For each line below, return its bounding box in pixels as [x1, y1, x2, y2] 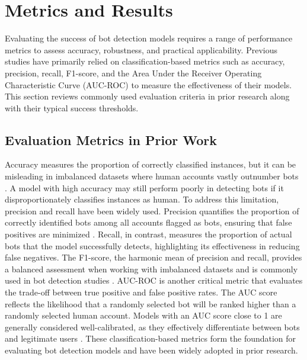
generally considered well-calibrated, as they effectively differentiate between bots [5, 320, 300, 333]
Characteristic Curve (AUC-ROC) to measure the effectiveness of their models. [5, 78, 292, 91]
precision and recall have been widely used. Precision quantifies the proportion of [5, 204, 299, 217]
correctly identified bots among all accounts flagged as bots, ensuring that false [5, 216, 292, 229]
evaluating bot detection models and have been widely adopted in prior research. [5, 343, 298, 356]
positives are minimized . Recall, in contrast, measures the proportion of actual [5, 228, 292, 240]
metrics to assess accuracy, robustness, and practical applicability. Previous [5, 43, 277, 56]
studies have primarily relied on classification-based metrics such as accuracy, [5, 55, 285, 67]
